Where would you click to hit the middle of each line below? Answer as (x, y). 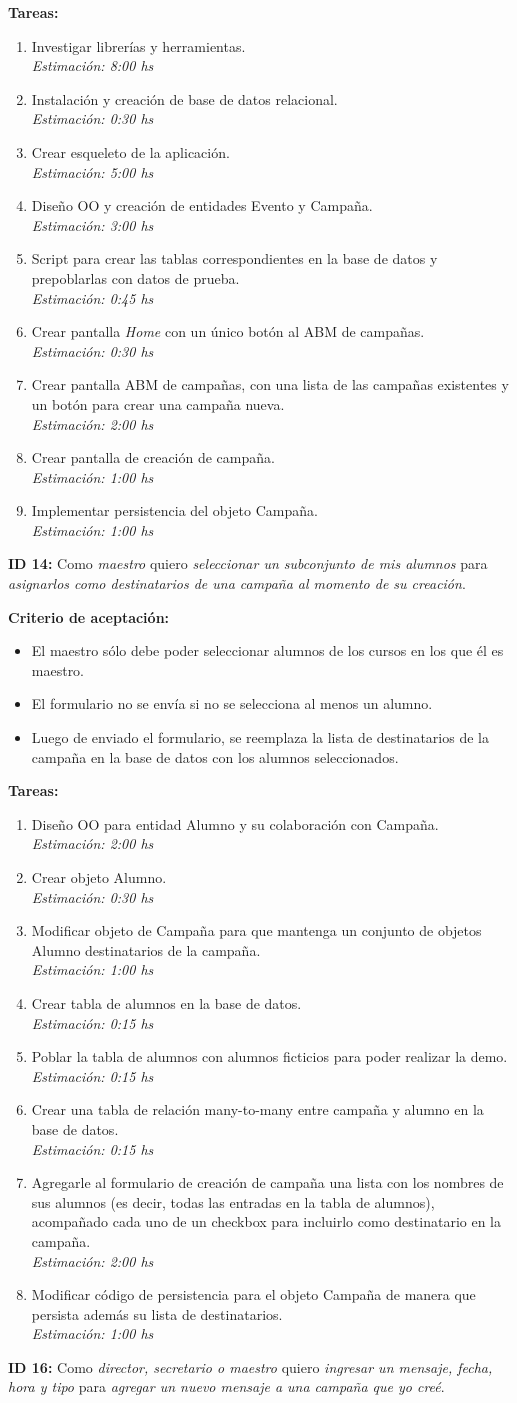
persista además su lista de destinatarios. (157, 1313)
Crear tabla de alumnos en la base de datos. (166, 1002)
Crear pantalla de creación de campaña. (153, 457)
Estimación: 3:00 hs (92, 224)
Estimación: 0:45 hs (92, 297)
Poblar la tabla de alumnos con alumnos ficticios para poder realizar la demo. (269, 1056)
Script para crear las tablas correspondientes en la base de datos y (234, 258)
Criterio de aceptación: (89, 616)
